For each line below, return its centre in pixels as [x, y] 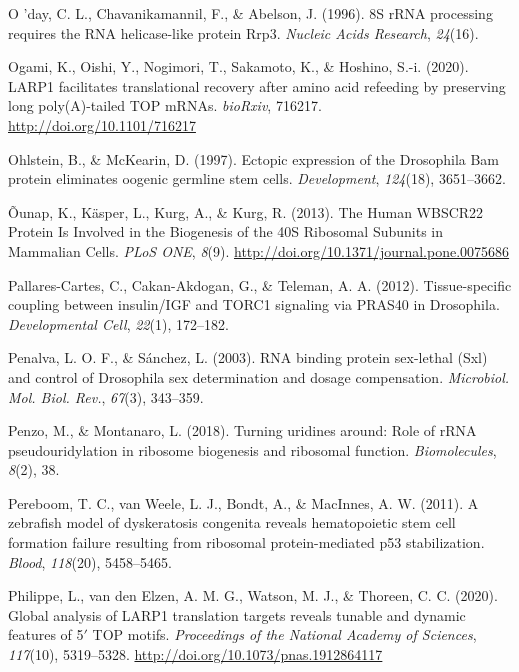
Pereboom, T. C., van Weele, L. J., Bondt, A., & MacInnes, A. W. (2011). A [243, 502]
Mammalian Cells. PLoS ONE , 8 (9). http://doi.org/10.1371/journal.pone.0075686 [259, 250]
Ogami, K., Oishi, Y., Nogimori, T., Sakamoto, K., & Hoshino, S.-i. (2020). [238, 66]
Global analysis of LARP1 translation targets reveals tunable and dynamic [237, 614]
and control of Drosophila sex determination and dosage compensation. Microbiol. [259, 376]
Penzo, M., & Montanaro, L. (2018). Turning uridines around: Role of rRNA [242, 430]
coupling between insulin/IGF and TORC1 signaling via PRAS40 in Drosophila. [254, 304]
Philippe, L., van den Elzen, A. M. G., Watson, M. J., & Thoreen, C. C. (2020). [253, 595]
